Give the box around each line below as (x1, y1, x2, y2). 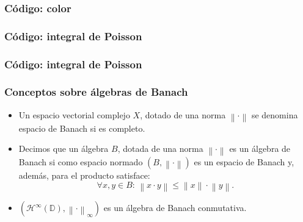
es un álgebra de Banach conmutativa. (103, 201, 247, 214)
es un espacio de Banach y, (194, 156, 294, 168)
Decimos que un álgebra (18, 142, 109, 155)
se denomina (251, 108, 298, 121)
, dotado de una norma (140, 108, 226, 121)
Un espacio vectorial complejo (18, 108, 130, 121)
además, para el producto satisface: (18, 169, 150, 182)
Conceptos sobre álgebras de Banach (4, 84, 188, 99)
